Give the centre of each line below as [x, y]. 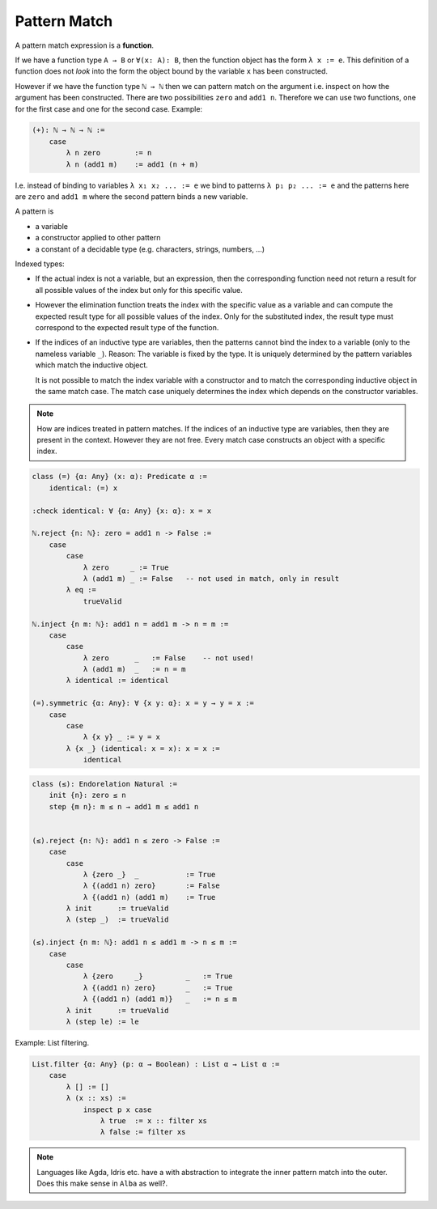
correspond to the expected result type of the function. [127, 327]
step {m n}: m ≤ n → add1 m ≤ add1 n [124, 806]
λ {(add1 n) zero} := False [151, 886]
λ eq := [81, 590]
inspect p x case [117, 1109]
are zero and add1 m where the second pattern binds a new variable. [132, 197]
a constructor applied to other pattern [98, 238]
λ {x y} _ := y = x [122, 737]
